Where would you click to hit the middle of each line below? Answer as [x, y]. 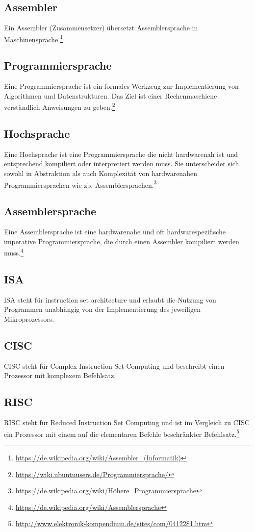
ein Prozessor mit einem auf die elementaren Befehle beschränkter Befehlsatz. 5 [122, 433]
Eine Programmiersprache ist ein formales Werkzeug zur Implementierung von [121, 86]
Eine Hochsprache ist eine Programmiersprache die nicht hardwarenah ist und [121, 154]
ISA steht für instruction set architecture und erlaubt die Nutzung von [110, 299]
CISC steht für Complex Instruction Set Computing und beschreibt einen [114, 366]
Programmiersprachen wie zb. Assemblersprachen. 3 [80, 184]
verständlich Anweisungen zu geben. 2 [60, 106]
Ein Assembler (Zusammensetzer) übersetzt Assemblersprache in [101, 28]
